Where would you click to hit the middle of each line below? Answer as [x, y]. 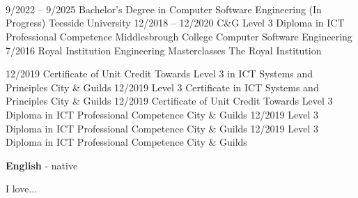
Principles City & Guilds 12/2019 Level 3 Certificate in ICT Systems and [162, 87]
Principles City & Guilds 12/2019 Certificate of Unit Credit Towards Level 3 [169, 101]
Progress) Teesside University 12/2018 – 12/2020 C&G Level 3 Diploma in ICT [175, 23]
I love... [22, 189]
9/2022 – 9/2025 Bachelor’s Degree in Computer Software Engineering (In [164, 9]
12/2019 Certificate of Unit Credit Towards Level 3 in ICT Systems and [159, 74]
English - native [42, 165]
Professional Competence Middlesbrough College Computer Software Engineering [179, 36]
